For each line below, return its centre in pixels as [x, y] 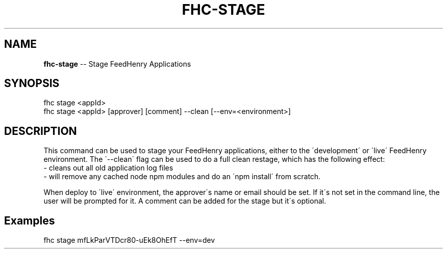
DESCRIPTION [41, 131]
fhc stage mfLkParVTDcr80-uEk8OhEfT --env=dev [129, 240]
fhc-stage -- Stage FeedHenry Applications [117, 64]
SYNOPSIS [32, 83]
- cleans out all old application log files [108, 168]
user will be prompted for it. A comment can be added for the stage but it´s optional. [185, 201]
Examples [30, 220]
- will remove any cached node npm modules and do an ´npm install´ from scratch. [182, 177]
